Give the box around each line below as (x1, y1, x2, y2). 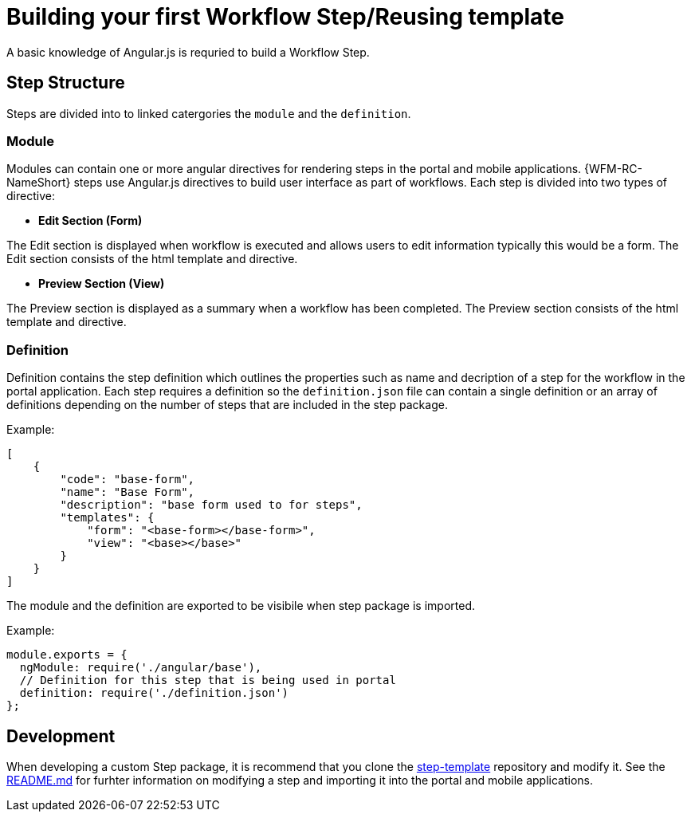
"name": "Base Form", (60, 486, 195, 499)
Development (6, 726, 116, 746)
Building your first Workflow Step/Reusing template (6, 3, 564, 30)
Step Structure (6, 73, 125, 93)
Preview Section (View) (38, 277, 165, 291)
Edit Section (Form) (38, 214, 143, 228)
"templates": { (60, 511, 155, 525)
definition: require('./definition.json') (19, 686, 289, 700)
